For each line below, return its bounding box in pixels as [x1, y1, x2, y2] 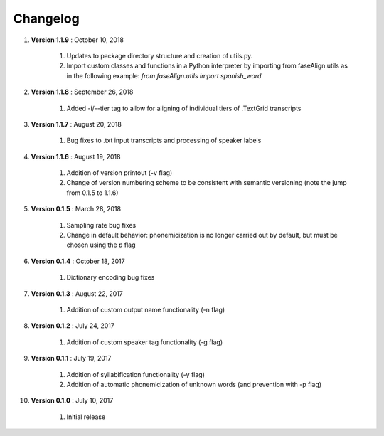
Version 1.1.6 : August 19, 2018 [31, 152, 121, 161]
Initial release [66, 413, 106, 421]
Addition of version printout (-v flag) [66, 169, 173, 177]
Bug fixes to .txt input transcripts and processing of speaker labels [66, 136, 262, 145]
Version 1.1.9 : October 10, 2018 [31, 36, 124, 44]
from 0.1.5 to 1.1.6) [66, 188, 119, 197]
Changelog [13, 11, 80, 26]
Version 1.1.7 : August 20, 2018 [31, 119, 122, 128]
